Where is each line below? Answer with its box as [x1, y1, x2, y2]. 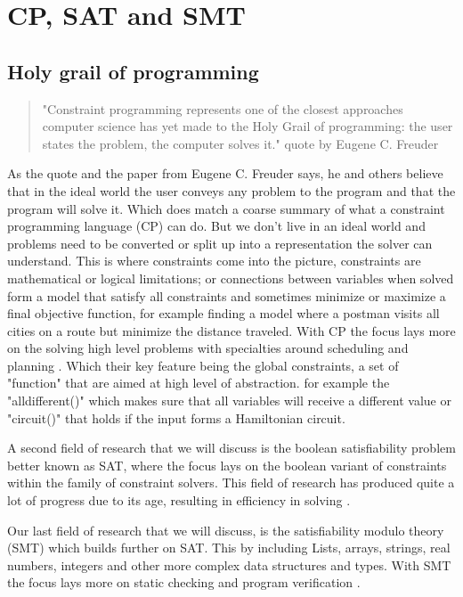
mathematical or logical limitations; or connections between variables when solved [7, 268, 454, 287]
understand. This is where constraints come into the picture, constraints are [7, 251, 421, 270]
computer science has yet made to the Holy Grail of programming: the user [42, 117, 453, 135]
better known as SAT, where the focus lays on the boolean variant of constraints [7, 455, 447, 474]
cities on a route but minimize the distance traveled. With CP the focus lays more [7, 321, 456, 339]
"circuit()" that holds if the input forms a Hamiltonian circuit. [7, 408, 345, 427]
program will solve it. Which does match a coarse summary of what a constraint [7, 199, 445, 217]
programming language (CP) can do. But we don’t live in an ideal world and [7, 217, 426, 235]
